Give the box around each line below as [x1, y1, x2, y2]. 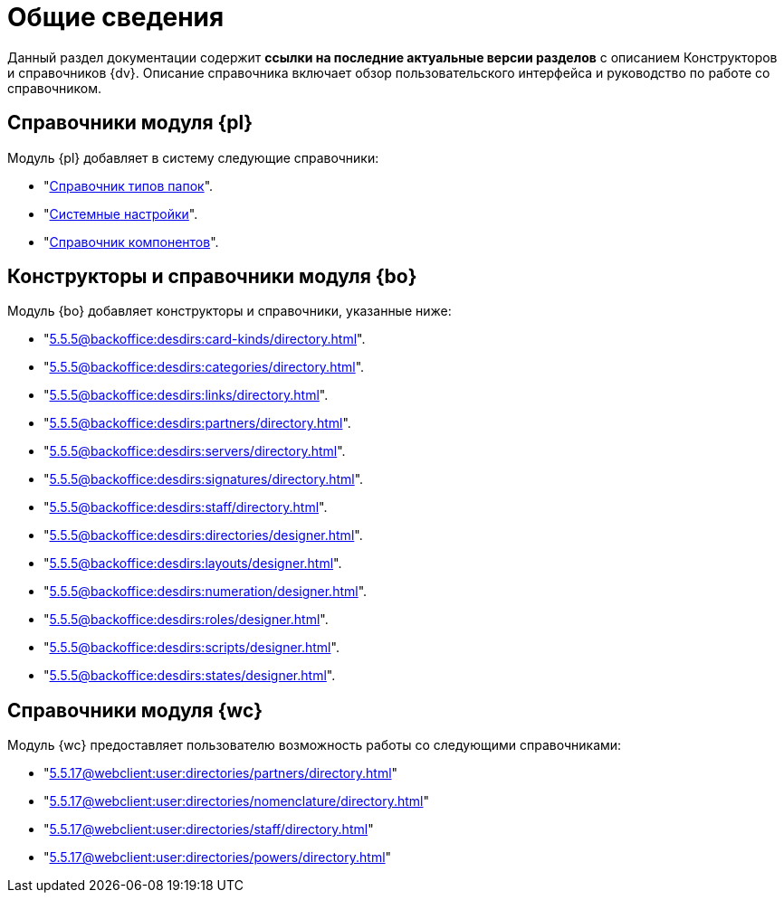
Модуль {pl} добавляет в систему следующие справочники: [7, 149, 379, 166]
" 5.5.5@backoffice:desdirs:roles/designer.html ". [43, 611, 329, 628]
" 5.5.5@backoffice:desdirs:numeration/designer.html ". [43, 583, 368, 600]
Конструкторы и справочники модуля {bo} [7, 265, 417, 289]
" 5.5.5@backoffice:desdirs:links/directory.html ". [43, 387, 329, 403]
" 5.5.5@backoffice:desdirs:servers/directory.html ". [43, 443, 346, 459]
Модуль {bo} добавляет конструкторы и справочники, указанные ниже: [7, 303, 452, 319]
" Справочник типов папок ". [43, 177, 214, 194]
